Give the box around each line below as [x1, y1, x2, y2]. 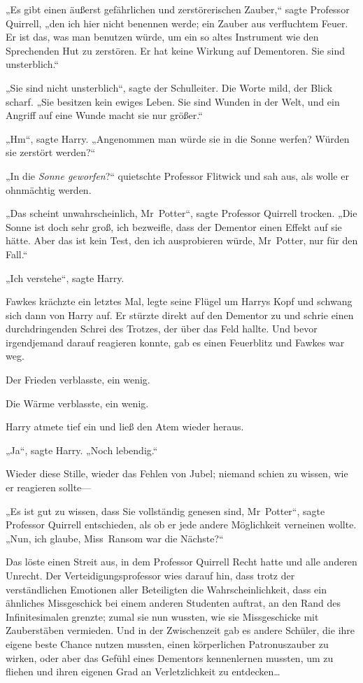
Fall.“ [6, 246, 28, 261]
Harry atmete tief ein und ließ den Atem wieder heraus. [6, 419, 244, 434]
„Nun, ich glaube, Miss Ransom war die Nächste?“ [6, 530, 224, 545]
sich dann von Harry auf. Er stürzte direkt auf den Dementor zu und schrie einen [6, 307, 354, 322]
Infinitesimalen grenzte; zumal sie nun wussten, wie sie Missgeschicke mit [6, 609, 319, 624]
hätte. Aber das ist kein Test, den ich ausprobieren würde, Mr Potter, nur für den [6, 233, 358, 248]
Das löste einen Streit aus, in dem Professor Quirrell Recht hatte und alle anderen [6, 554, 357, 569]
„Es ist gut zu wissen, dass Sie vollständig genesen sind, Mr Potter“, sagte [6, 503, 325, 518]
